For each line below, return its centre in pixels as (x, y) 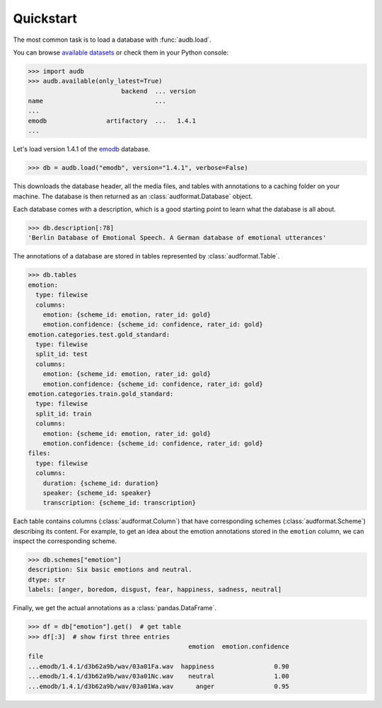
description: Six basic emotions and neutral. (110, 570)
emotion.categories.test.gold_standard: (99, 334)
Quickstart (45, 18)
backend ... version (158, 91)
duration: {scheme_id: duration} (101, 483)
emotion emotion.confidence (239, 647)
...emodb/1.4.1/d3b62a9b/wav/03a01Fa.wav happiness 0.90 (158, 666)
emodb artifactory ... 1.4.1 (112, 121)
